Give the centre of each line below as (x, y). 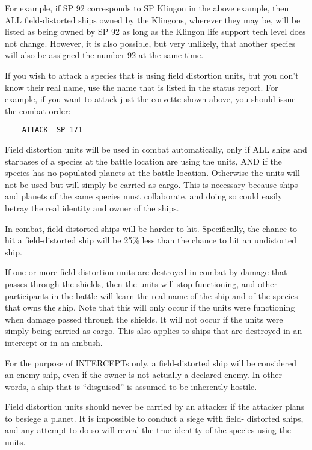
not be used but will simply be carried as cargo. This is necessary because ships (151, 184)
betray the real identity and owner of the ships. (92, 208)
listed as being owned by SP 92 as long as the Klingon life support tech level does (155, 32)
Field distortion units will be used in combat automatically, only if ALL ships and (156, 149)
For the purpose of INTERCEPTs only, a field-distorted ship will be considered (151, 363)
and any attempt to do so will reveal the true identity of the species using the (148, 430)
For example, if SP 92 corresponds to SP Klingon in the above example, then (147, 8)
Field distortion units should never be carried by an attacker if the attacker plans (155, 406)
